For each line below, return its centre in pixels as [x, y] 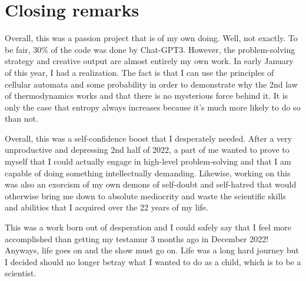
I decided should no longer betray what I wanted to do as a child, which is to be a [153, 261]
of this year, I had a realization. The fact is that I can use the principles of [139, 72]
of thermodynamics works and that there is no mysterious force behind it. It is [147, 96]
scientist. [21, 273]
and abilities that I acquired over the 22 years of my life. [107, 207]
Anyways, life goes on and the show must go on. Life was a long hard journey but [152, 250]
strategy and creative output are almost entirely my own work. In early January [149, 61]
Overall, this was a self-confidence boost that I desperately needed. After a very [149, 138]
